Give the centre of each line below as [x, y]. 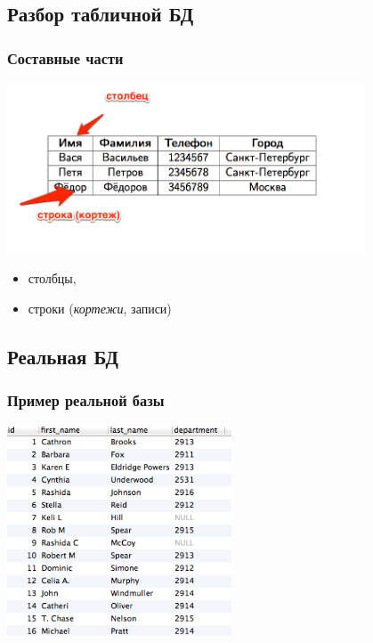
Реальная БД [63, 357]
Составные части [65, 57]
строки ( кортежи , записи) [100, 309]
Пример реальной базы [86, 400]
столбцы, [52, 278]
